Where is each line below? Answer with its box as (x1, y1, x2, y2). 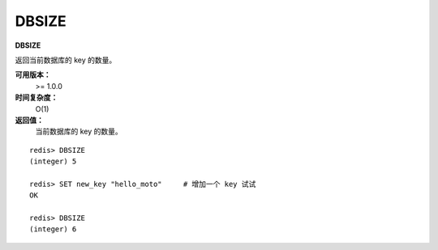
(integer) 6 (29, 225, 77, 234)
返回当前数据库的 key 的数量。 (15, 55, 117, 65)
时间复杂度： (15, 93, 58, 103)
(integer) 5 (29, 157, 77, 166)
